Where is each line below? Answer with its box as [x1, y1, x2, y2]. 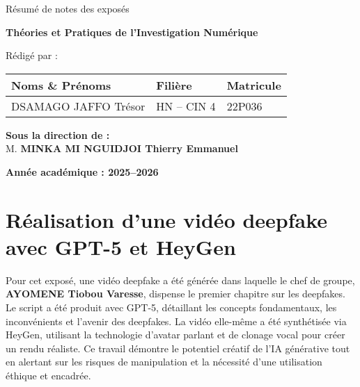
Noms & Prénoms [11, 76, 111, 93]
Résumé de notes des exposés [6, 1, 130, 15]
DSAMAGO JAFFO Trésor [11, 97, 146, 114]
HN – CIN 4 [156, 97, 216, 114]
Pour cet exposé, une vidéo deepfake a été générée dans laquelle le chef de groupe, [6, 272, 355, 287]
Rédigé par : [6, 48, 58, 63]
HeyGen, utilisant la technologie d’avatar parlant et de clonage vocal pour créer [6, 327, 345, 342]
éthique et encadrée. [6, 368, 91, 383]
